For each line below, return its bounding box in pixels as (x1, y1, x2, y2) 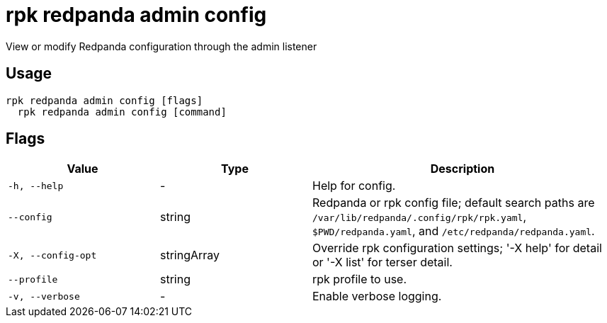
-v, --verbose (8, 290, 80, 302)
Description (430, 161, 495, 176)
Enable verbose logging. (312, 289, 442, 304)
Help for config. (312, 178, 396, 193)
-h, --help (8, 180, 64, 191)
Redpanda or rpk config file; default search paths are (312, 195, 595, 210)
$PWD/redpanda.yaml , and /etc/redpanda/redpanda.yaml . (312, 224, 595, 239)
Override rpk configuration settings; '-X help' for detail (312, 241, 602, 256)
